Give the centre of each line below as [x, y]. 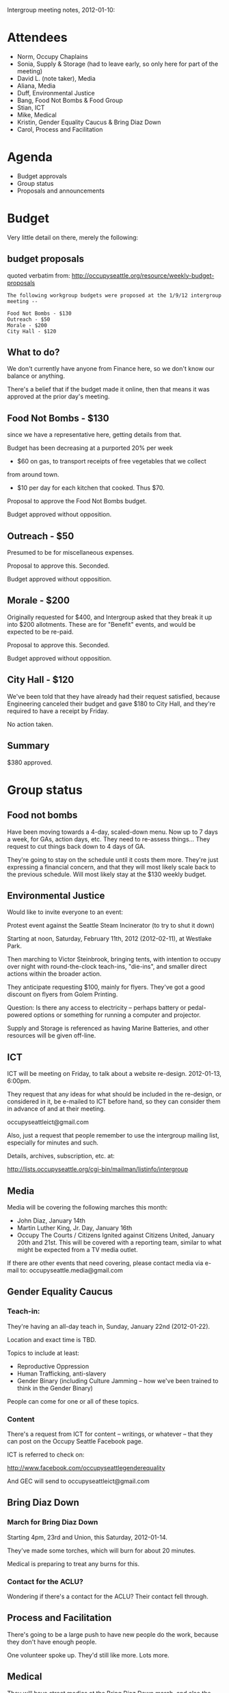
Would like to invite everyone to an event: [65, 912]
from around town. [33, 475]
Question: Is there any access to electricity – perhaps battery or [97, 1008]
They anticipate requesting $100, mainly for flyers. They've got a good [106, 987]
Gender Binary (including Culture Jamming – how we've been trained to [118, 1380]
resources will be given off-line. [52, 1035]
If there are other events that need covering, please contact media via [105, 1263]
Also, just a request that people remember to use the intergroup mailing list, [113, 1136]
